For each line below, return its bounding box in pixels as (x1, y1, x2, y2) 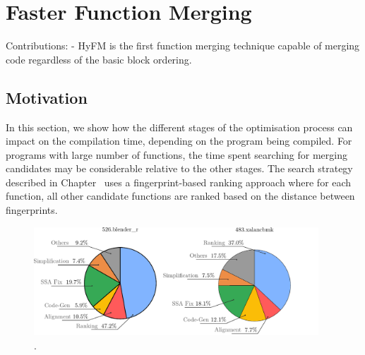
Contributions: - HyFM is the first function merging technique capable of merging (6, 38, 360, 53)
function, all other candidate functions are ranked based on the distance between (6, 188, 355, 203)
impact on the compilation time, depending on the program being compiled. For (6, 133, 352, 148)
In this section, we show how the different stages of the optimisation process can (6, 119, 353, 134)
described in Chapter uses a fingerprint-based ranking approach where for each (6, 174, 352, 189)
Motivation (6, 86, 88, 108)
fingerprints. (6, 203, 58, 217)
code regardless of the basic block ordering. (6, 52, 192, 66)
